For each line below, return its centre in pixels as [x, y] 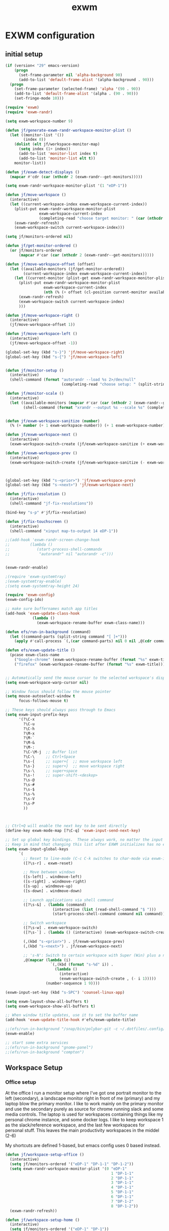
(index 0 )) [35, 140]
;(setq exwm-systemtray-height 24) [43, 586]
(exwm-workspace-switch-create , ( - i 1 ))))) [108, 979]
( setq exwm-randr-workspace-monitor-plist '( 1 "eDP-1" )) [66, 186]
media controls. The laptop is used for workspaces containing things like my [84, 1114]
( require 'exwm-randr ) [29, 112]
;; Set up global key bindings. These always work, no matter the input [84, 840]
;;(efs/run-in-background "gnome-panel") [49, 1047]
